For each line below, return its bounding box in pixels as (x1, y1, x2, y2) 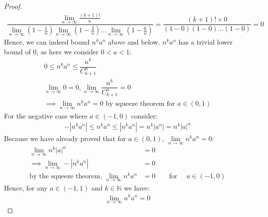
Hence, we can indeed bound (4, 37, 90, 47)
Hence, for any (4, 182, 48, 193)
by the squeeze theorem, (29, 172, 102, 180)
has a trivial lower (178, 37, 233, 47)
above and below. (108, 37, 161, 47)
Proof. (4, 1, 22, 11)
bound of (4, 46, 31, 56)
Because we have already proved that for (4, 133, 126, 144)
